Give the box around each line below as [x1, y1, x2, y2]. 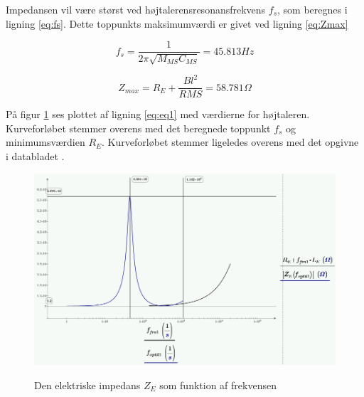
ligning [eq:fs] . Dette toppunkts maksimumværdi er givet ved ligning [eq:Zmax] [6, 16, 348, 31]
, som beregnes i [277, 2, 348, 16]
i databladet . [6, 148, 65, 163]
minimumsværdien [6, 134, 85, 149]
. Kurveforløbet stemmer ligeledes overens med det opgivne [102, 134, 359, 149]
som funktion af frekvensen [159, 377, 277, 392]
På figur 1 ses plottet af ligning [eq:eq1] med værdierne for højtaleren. [6, 107, 310, 122]
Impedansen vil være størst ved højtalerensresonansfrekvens [6, 2, 266, 16]
